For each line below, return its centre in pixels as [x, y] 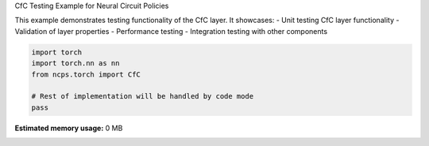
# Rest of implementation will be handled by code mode [143, 96]
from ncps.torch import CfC [86, 74]
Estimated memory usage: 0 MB [69, 128]
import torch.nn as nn [75, 64]
